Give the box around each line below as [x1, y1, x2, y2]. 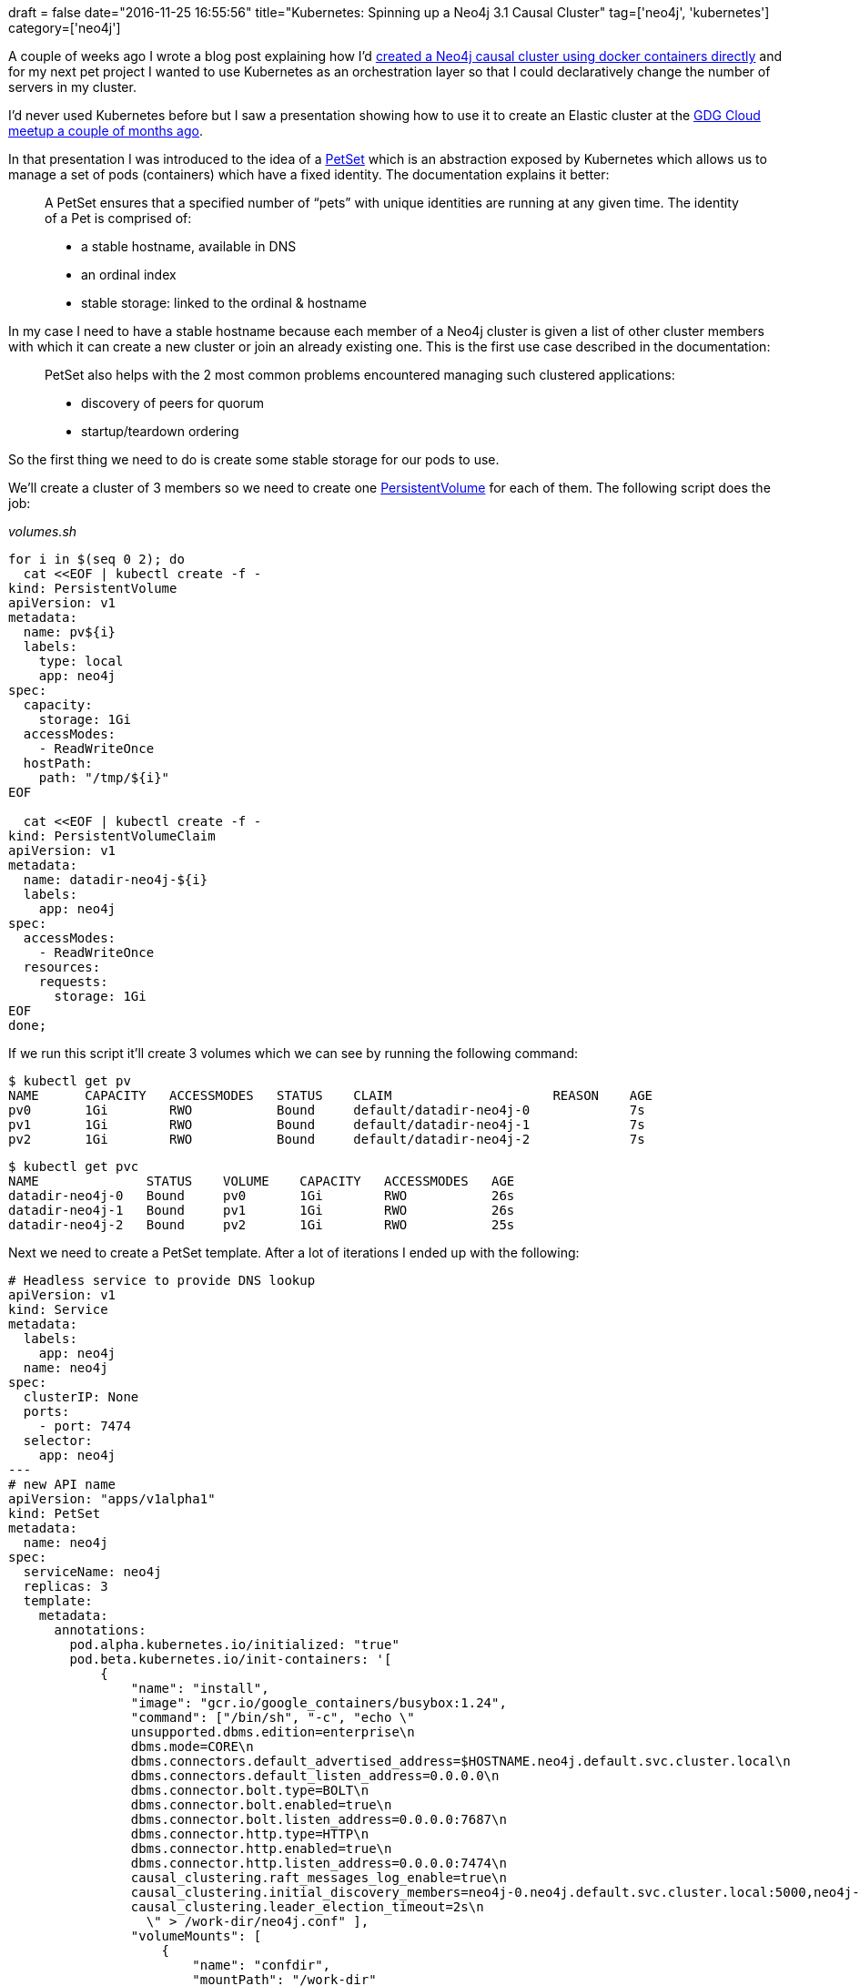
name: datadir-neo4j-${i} [23, 872, 208, 887]
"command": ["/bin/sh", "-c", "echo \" [130, 1710, 415, 1725]
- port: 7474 [38, 1419, 131, 1433]
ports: [23, 1404, 70, 1419]
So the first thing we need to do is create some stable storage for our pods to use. [8, 452, 500, 467]
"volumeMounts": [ [130, 1929, 262, 1943]
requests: [38, 974, 108, 989]
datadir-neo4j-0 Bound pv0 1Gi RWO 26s [8, 1188, 515, 1203]
